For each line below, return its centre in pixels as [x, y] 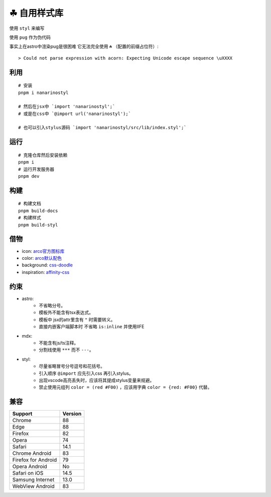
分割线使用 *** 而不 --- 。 [66, 350]
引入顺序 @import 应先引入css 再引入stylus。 [86, 373]
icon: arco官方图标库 [43, 251]
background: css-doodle [47, 265]
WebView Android [33, 486]
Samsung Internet [33, 480]
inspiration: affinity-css [46, 272]
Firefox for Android [35, 460]
